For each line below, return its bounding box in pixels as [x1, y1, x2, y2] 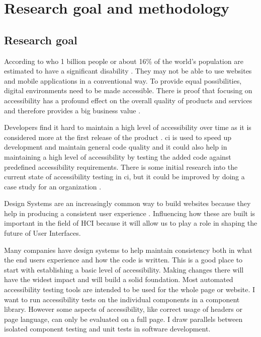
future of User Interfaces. [4, 228, 81, 238]
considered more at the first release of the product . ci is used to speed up [4, 131, 232, 142]
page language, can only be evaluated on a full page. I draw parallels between [4, 313, 243, 324]
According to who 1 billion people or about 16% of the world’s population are [4, 55, 243, 66]
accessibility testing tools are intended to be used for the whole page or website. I [4, 284, 255, 295]
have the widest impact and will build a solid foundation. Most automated [4, 274, 233, 285]
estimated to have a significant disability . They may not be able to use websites [4, 65, 252, 76]
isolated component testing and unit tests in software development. [4, 323, 211, 334]
